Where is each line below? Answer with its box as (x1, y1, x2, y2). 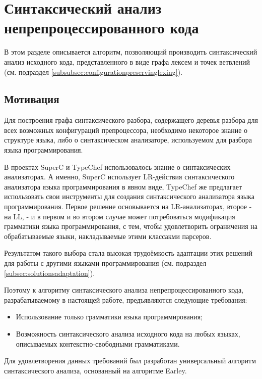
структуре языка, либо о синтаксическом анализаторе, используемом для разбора (4, 134, 252, 145)
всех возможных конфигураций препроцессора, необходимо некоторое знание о (4, 124, 248, 135)
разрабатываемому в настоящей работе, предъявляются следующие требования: (4, 294, 247, 305)
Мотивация (4, 91, 59, 107)
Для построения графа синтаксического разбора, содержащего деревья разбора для (4, 115, 258, 125)
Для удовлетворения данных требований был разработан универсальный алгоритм (4, 355, 256, 366)
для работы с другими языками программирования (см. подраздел (4, 258, 207, 268)
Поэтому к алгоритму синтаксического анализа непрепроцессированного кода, (4, 285, 244, 295)
